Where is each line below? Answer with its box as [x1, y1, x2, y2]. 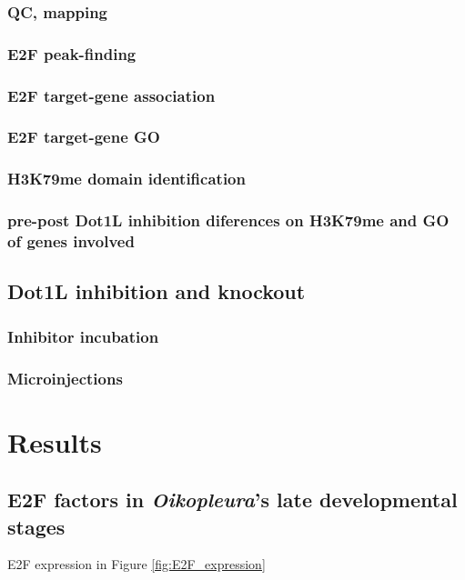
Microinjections [7, 366, 123, 389]
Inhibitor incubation [7, 325, 159, 347]
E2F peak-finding [7, 42, 136, 65]
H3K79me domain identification [7, 167, 246, 190]
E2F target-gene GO [7, 125, 160, 148]
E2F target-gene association [7, 84, 216, 106]
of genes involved [7, 230, 135, 253]
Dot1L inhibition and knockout [7, 277, 306, 305]
